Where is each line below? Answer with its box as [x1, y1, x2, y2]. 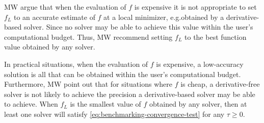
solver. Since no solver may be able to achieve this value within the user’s [23, 21, 253, 32]
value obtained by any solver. [4, 41, 95, 52]
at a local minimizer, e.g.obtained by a [103, 11, 224, 22]
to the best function [184, 31, 247, 42]
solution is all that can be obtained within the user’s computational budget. [4, 68, 241, 79]
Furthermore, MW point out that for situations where [4, 79, 172, 89]
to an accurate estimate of [13, 11, 95, 22]
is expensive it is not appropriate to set [134, 2, 257, 12]
